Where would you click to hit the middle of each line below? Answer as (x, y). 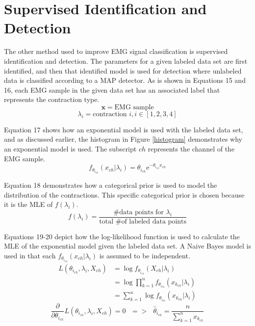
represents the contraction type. (52, 99)
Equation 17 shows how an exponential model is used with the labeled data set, (124, 129)
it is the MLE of (28, 204)
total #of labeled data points (143, 221)
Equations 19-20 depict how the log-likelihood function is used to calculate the (122, 236)
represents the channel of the (191, 149)
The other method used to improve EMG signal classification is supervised (116, 51)
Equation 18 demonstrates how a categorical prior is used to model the (111, 185)
